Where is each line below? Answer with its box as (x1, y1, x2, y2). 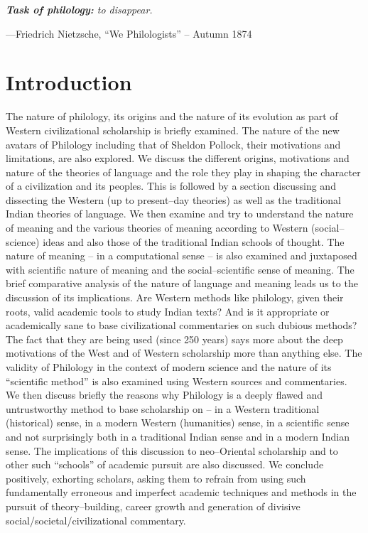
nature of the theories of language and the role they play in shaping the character (6, 164, 361, 179)
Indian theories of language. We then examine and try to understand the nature (6, 206, 354, 221)
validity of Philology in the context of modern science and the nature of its (6, 360, 332, 374)
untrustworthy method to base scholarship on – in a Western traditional (6, 401, 320, 416)
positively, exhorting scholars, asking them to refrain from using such (6, 470, 306, 485)
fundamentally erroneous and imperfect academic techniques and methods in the (6, 485, 357, 500)
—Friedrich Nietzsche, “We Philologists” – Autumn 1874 (6, 26, 252, 41)
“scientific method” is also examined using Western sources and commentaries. (6, 373, 347, 388)
